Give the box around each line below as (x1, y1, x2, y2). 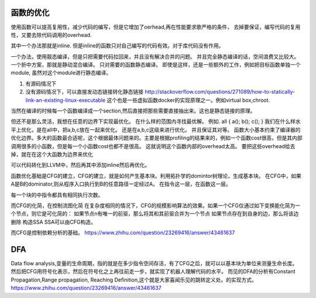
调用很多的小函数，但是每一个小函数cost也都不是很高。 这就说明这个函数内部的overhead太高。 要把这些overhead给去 (11, 142, 296, 149)
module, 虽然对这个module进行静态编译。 (11, 69, 112, 76)
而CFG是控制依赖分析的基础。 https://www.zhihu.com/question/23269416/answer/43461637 (11, 229, 235, 237)
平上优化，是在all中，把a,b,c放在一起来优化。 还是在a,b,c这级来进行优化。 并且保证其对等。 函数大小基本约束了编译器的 (11, 126, 301, 133)
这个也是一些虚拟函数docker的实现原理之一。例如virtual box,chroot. (106, 97, 270, 104)
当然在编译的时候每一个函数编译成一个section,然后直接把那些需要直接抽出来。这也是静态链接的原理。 (11, 107, 256, 114)
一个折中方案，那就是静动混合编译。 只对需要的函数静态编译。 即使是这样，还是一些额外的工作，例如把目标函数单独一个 (11, 61, 301, 68)
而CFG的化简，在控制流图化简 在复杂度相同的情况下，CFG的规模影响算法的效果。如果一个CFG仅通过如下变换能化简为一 (11, 202, 301, 209)
